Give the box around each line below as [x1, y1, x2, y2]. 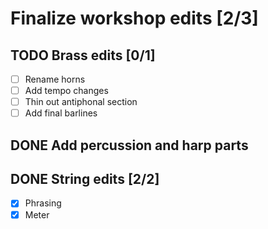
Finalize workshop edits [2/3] [10, 7, 259, 30]
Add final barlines [24, 107, 98, 119]
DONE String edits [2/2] [10, 171, 160, 188]
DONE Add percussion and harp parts [10, 137, 249, 154]
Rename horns [24, 73, 86, 85]
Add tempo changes [24, 85, 109, 97]
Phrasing [24, 197, 62, 209]
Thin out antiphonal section [24, 96, 138, 108]
